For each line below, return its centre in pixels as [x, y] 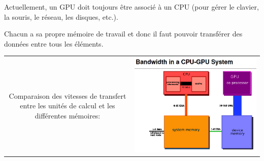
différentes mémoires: [68, 116]
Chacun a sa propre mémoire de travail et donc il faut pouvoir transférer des [123, 34]
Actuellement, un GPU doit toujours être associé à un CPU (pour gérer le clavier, [131, 7]
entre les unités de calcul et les [68, 106]
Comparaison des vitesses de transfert [68, 95]
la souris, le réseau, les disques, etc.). [61, 16]
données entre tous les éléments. [54, 43]
